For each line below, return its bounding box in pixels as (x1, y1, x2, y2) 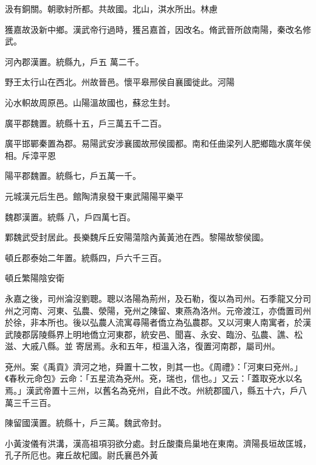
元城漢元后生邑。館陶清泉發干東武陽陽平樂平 (5, 189, 184, 202)
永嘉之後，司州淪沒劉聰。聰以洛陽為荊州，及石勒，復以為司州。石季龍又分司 (5, 292, 311, 304)
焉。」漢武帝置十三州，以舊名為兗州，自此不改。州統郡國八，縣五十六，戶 (5, 384, 298, 397)
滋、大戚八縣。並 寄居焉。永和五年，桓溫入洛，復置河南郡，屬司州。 (5, 340, 280, 352)
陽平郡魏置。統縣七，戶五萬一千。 (5, 169, 141, 182)
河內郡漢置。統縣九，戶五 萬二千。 (5, 55, 144, 68)
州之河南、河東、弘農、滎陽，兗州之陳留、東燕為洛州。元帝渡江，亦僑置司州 (5, 304, 311, 316)
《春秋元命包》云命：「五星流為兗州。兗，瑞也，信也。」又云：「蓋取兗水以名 (5, 372, 303, 385)
